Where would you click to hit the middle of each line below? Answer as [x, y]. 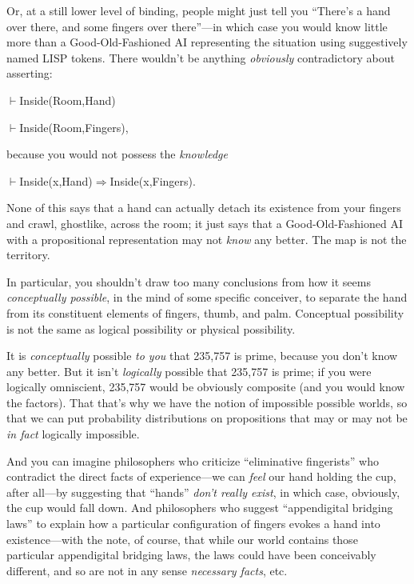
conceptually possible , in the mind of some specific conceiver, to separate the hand [207, 297]
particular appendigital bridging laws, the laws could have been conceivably [191, 555]
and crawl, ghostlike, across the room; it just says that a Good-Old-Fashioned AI [205, 223]
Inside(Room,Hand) [68, 100]
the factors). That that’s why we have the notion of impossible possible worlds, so [207, 402]
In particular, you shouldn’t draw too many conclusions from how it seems [189, 281]
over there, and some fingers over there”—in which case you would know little [197, 26]
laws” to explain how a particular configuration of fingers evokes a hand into [193, 524]
